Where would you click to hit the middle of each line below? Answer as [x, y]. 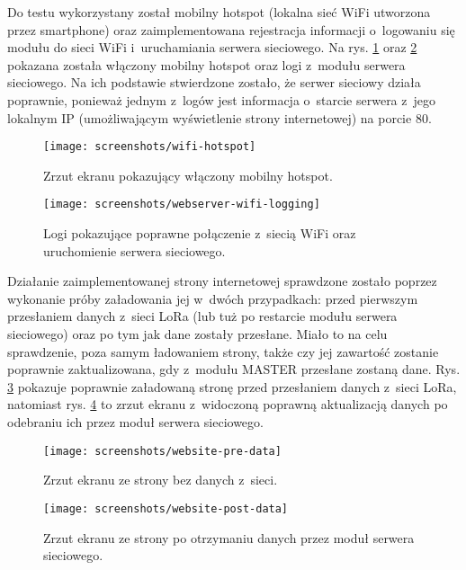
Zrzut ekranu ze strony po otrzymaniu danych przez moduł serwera [229, 537]
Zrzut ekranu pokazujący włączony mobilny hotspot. [188, 175]
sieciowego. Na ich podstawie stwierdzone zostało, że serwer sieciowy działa [214, 82]
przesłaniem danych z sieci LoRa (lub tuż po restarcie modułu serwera [202, 316]
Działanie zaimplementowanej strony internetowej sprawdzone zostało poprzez [222, 281]
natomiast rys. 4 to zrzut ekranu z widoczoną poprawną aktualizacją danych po [228, 404]
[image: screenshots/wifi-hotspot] [150, 147]
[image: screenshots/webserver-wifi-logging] [182, 205]
